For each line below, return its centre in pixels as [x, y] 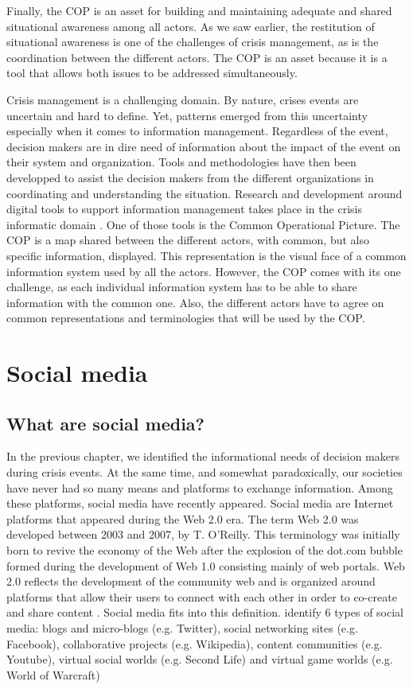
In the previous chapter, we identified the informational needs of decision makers [203, 456]
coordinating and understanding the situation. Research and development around [205, 193]
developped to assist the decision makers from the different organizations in [190, 177]
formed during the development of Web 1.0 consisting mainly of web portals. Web [206, 565]
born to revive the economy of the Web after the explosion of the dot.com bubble [205, 550]
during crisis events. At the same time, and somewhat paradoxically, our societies [205, 472]
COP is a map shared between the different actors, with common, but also [188, 240]
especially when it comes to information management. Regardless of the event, [197, 131]
